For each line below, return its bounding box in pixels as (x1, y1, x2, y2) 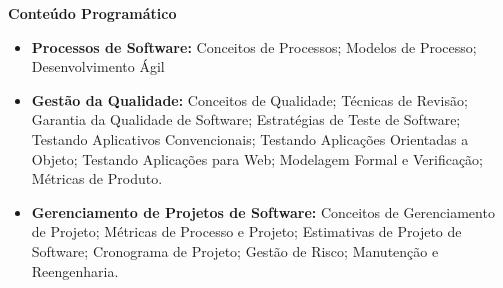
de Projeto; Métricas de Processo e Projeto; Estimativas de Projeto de (31, 221, 462, 242)
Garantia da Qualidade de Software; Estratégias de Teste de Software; (31, 109, 461, 130)
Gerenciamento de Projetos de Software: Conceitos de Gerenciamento (31, 201, 495, 222)
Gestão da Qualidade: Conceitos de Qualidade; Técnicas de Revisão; (31, 89, 468, 110)
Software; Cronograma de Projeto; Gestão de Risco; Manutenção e (31, 240, 439, 261)
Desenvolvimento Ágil (31, 56, 165, 77)
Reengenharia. (31, 260, 119, 281)
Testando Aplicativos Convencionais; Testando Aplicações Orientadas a (31, 128, 469, 149)
